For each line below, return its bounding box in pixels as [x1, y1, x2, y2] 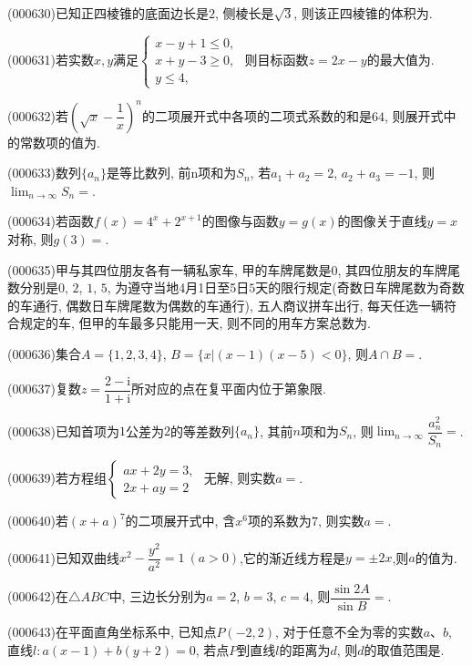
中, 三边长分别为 [108, 587, 207, 606]
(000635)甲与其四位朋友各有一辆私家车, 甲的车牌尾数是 [7, 260, 332, 279]
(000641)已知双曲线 [7, 548, 119, 567]
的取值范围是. [364, 640, 445, 659]
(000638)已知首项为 [7, 421, 119, 440]
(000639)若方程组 [7, 468, 107, 487]
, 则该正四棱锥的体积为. [293, 4, 433, 22]
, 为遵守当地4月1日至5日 [107, 278, 250, 297]
